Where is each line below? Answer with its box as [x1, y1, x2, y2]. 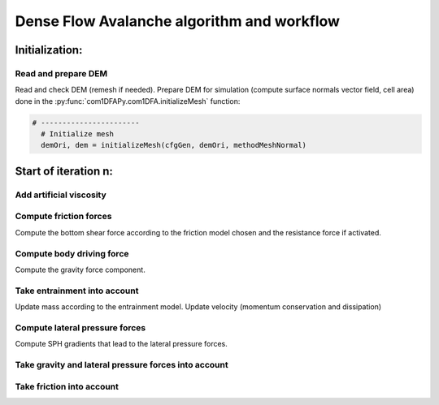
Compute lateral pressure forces [15, 321, 146, 333]
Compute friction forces [15, 211, 112, 222]
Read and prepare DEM [15, 67, 108, 79]
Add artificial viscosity [15, 189, 107, 200]
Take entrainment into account [15, 285, 139, 296]
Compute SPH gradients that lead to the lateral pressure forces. [15, 339, 228, 349]
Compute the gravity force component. [15, 265, 146, 274]
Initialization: [15, 43, 83, 57]
